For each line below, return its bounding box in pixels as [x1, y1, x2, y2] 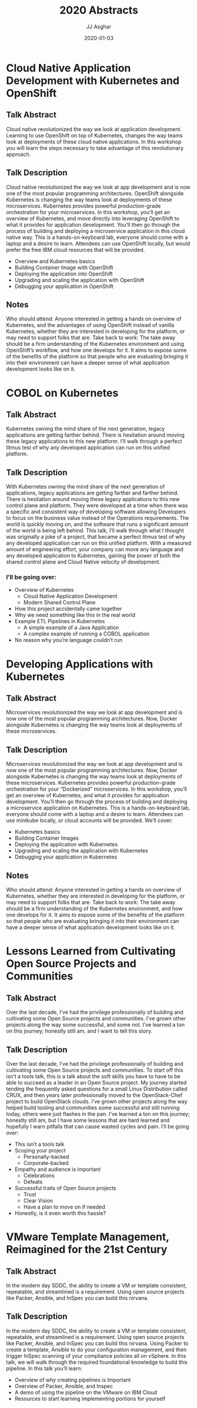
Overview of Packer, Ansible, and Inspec [14, 1382, 113, 1390]
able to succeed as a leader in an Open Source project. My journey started [6, 1079, 187, 1086]
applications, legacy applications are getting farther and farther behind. [6, 489, 179, 496]
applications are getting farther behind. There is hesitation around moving [6, 431, 185, 438]
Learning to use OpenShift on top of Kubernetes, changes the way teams [6, 132, 183, 139]
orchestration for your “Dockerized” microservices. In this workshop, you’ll [6, 785, 187, 793]
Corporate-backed [23, 1159, 69, 1166]
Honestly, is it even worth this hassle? [14, 1209, 106, 1216]
